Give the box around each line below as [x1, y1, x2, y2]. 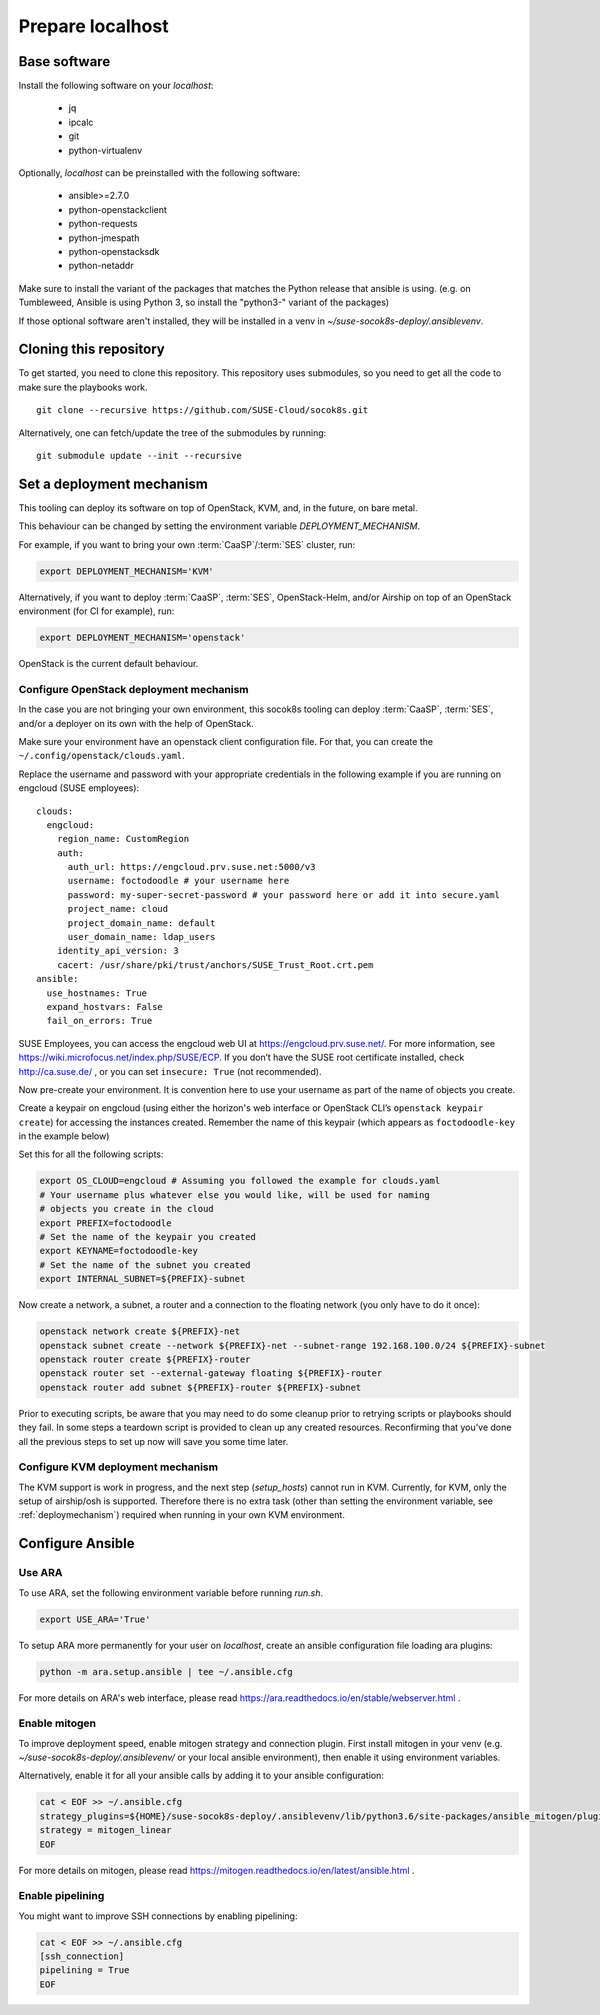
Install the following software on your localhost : [18, 80, 214, 92]
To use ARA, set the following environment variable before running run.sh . [18, 1586, 324, 1599]
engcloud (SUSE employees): [18, 782, 140, 794]
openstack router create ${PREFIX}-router [39, 1353, 251, 1365]
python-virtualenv [68, 144, 143, 156]
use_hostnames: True [46, 987, 148, 999]
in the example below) [18, 1130, 110, 1142]
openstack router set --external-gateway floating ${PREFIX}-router [39, 1368, 383, 1379]
